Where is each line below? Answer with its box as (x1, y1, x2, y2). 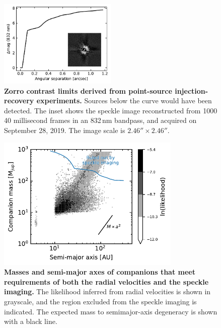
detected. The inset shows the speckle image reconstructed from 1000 (4, 105, 217, 115)
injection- (175, 85, 208, 96)
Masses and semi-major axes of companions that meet (4, 267, 195, 277)
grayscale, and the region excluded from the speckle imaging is (4, 296, 197, 306)
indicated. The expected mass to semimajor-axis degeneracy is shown (4, 306, 217, 316)
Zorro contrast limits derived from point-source (4, 85, 172, 96)
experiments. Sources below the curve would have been (36, 95, 212, 106)
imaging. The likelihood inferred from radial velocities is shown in (4, 286, 211, 297)
